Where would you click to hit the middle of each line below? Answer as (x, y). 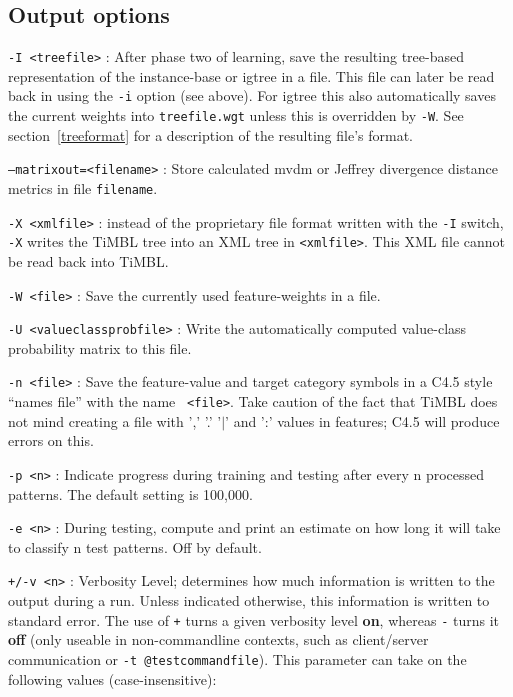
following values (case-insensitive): (112, 678)
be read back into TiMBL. (88, 260)
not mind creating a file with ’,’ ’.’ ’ (115, 420)
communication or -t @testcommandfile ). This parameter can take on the (237, 658)
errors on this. (51, 440)
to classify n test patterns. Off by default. (135, 546)
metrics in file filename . (83, 188)
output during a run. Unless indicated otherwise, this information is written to (249, 600)
